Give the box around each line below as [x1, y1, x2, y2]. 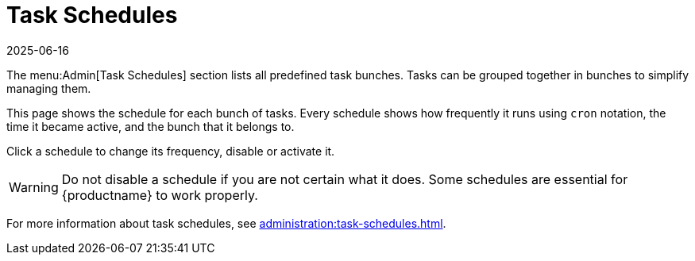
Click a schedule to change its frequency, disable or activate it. [6, 144, 335, 158]
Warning [9, 178, 59, 195]
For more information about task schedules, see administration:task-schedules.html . [6, 216, 446, 230]
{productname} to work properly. [61, 186, 258, 203]
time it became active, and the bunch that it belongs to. [6, 119, 295, 133]
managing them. [6, 81, 91, 95]
